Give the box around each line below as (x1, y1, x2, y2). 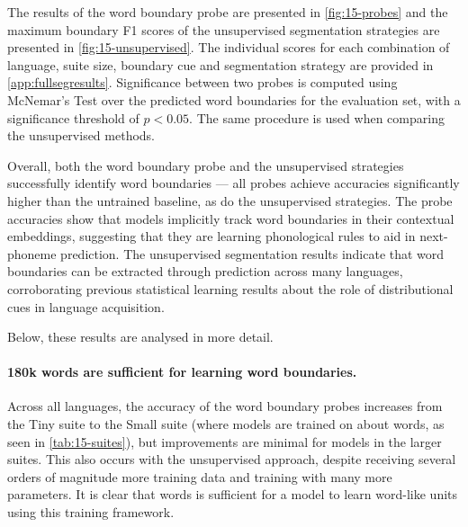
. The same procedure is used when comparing (189, 108, 445, 127)
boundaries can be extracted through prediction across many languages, (7, 262, 403, 281)
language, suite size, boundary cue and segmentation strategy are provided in (7, 55, 434, 74)
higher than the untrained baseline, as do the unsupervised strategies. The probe (7, 191, 453, 210)
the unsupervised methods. (7, 126, 156, 145)
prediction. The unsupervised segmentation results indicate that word (60, 244, 445, 263)
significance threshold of (7, 108, 139, 127)
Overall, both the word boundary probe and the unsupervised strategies (7, 156, 404, 174)
